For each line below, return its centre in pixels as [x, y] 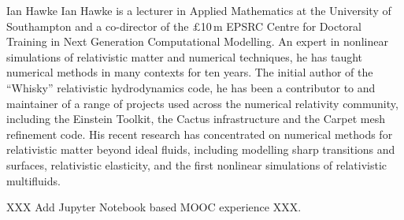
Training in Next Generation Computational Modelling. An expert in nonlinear [197, 41]
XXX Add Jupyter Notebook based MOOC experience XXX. [154, 207]
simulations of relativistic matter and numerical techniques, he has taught [185, 56]
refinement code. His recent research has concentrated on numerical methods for [200, 134]
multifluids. [33, 180]
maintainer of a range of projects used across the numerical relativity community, [202, 103]
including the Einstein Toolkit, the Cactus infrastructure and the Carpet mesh [196, 119]
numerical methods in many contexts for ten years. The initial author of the [190, 72]
